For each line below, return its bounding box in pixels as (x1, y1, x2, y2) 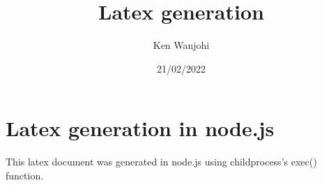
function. (6, 168, 44, 182)
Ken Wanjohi (153, 38, 210, 52)
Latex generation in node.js (6, 114, 275, 142)
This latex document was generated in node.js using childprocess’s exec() (6, 154, 317, 169)
